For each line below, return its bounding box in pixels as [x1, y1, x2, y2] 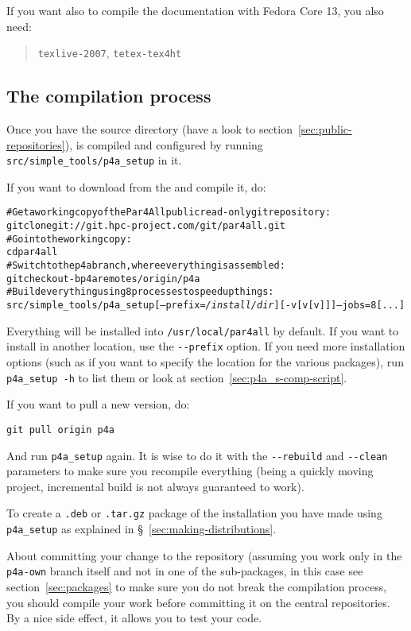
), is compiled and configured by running [64, 136, 263, 153]
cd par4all [6, 246, 58, 258]
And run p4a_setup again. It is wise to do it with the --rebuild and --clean [6, 447, 388, 463]
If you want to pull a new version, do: [6, 396, 190, 412]
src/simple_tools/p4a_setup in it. [6, 152, 182, 168]
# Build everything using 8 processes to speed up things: [6, 286, 274, 298]
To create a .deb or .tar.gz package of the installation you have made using [6, 505, 382, 521]
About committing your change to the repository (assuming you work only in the [6, 547, 402, 563]
